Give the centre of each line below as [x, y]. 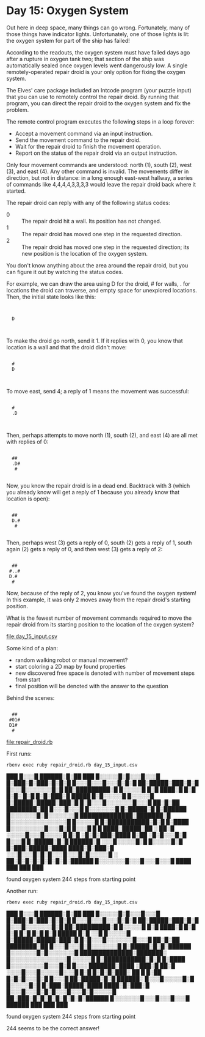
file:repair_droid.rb [30, 742]
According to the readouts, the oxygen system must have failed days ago [98, 52]
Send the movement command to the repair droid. [78, 140]
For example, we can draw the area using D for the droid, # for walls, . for [98, 284]
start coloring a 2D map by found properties [70, 666]
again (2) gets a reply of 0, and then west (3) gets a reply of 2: [85, 549]
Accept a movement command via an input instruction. [84, 133]
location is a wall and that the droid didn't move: [67, 347]
